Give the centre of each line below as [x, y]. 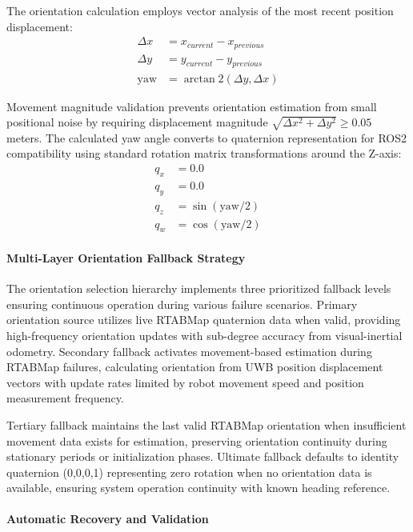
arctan [199, 79]
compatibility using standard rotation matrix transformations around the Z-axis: [204, 153]
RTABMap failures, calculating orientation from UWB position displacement [195, 367]
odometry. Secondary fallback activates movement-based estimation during [189, 351]
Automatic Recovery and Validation [108, 519]
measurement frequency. [65, 398]
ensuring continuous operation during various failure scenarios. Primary [182, 304]
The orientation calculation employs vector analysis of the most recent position [200, 10]
